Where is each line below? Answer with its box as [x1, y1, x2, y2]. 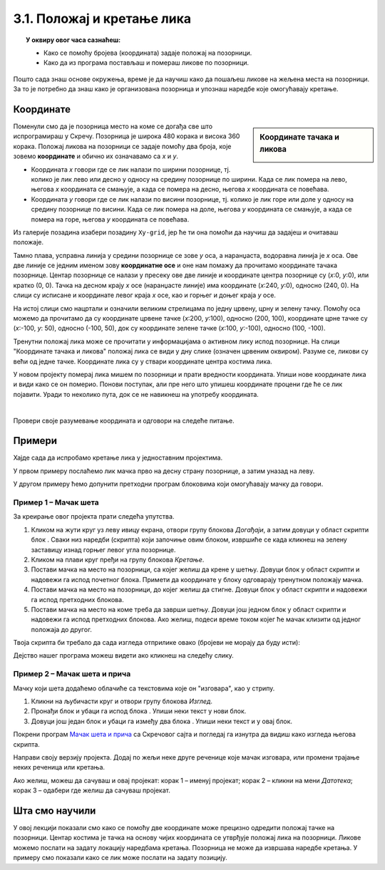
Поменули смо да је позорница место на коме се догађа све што [13, 122, 213, 131]
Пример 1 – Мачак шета [13, 497, 99, 507]
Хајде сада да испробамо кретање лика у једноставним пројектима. [13, 453, 223, 462]
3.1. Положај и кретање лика [13, 11, 192, 26]
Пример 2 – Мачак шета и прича [13, 669, 131, 679]
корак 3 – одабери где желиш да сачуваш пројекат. [13, 786, 170, 794]
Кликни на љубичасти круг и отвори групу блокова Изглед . [31, 697, 213, 705]
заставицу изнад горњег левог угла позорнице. [31, 545, 176, 554]
